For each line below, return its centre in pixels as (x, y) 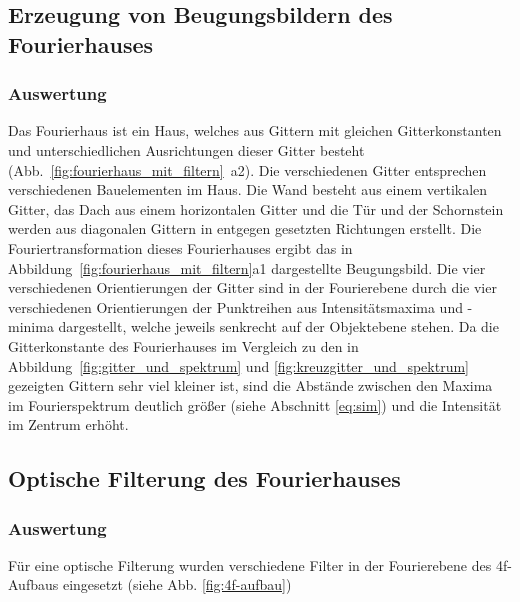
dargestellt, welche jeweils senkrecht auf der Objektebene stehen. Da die (278, 326)
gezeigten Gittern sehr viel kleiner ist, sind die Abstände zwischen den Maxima (250, 385)
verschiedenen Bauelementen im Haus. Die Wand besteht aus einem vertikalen (248, 189)
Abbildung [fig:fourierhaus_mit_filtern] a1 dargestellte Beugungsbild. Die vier (247, 267)
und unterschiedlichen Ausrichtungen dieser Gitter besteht (186, 149)
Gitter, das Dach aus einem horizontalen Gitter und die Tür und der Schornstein (256, 208)
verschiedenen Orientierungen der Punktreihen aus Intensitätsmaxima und (235, 306)
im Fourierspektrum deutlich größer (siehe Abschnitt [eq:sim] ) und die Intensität (255, 404)
